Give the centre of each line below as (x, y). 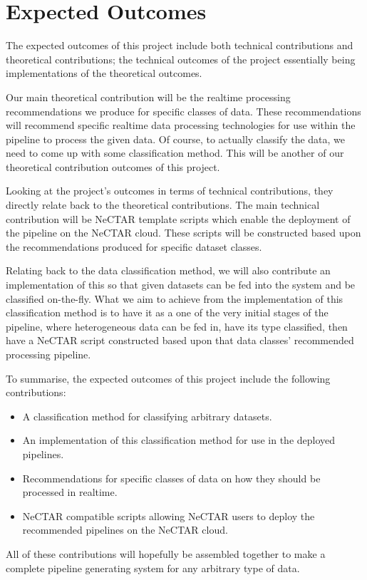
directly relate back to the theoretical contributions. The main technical (163, 205)
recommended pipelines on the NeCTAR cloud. (125, 530)
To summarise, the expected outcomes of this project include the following (168, 378)
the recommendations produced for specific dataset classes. (134, 246)
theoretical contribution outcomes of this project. (113, 166)
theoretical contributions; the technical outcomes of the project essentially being (181, 59)
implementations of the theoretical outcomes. (104, 73)
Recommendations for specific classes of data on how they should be (171, 478)
